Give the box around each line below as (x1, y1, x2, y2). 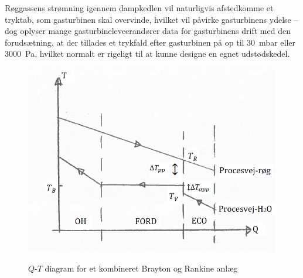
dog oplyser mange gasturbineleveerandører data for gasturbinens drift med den (5, 25, 291, 37)
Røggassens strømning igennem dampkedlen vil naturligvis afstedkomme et (5, 2, 274, 13)
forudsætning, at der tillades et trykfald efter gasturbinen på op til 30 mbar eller (5, 36, 296, 48)
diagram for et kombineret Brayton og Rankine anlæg (45, 262, 238, 274)
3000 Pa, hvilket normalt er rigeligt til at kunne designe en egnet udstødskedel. (5, 47, 290, 60)
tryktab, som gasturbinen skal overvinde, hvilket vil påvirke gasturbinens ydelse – (5, 13, 298, 25)
